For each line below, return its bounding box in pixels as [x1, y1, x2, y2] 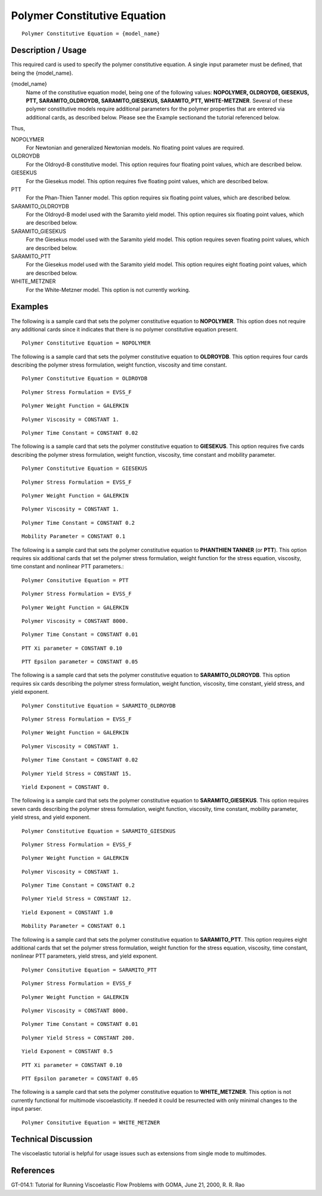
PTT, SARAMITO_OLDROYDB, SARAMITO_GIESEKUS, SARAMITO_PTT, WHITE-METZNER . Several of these [26, 97, 293, 104]
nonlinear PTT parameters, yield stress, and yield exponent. [11, 952, 158, 960]
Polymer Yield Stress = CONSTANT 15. [21, 770, 132, 777]
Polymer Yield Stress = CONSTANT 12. [21, 896, 132, 902]
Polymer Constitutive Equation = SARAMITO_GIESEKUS [21, 828, 176, 834]
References [11, 1166, 55, 1176]
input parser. [11, 1105, 42, 1112]
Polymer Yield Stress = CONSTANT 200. [21, 1034, 135, 1041]
